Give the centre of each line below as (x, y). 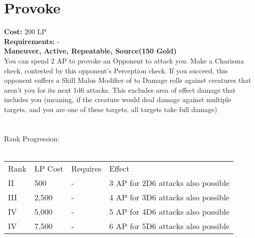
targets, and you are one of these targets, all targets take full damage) (111, 109)
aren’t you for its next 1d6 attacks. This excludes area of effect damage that (120, 89)
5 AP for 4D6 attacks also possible (169, 211)
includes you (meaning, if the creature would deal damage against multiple (118, 99)
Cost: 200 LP (25, 31)
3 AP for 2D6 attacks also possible (169, 182)
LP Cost (49, 168)
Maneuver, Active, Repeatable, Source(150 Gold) (90, 51)
